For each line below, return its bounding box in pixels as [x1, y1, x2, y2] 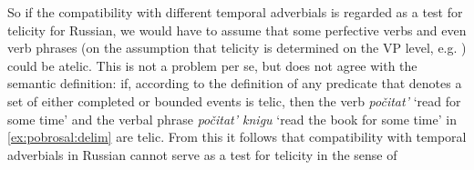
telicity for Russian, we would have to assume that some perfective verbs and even [7, 20, 467, 39]
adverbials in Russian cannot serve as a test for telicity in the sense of [7, 145, 397, 164]
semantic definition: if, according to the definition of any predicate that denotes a [7, 74, 462, 93]
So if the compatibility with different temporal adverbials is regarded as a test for [7, 3, 463, 21]
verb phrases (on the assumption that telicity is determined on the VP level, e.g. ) [7, 38, 467, 57]
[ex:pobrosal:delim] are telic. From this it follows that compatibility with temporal [7, 127, 467, 146]
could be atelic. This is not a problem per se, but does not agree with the [7, 55, 417, 75]
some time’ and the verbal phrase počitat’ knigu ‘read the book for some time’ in [7, 109, 457, 128]
